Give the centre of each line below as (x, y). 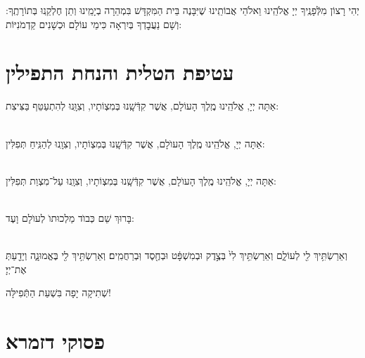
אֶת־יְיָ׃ (16, 268)
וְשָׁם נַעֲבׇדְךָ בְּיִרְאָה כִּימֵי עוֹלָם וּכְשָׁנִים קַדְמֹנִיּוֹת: (94, 24)
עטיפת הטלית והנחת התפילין (120, 72)
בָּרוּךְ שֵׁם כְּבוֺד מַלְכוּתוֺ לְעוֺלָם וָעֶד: (70, 217)
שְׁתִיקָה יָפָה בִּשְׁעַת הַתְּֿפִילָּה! (58, 292)
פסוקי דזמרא (55, 341)
